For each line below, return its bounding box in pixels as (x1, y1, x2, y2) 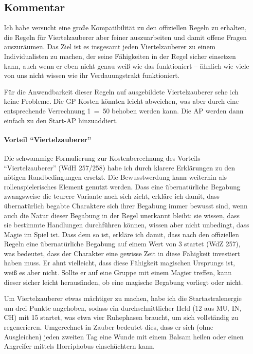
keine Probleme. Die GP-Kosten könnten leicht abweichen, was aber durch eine (4, 96, 239, 106)
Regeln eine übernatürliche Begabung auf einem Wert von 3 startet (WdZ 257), (4, 239, 240, 249)
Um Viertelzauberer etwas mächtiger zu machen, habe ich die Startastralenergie (4, 293, 242, 303)
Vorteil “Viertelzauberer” (4, 134, 91, 144)
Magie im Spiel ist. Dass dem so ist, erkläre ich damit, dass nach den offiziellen (4, 229, 239, 239)
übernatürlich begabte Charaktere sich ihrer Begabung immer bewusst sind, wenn (4, 200, 248, 210)
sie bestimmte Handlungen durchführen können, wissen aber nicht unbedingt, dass (4, 220, 249, 230)
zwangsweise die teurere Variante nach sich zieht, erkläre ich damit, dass (4, 191, 220, 201)
